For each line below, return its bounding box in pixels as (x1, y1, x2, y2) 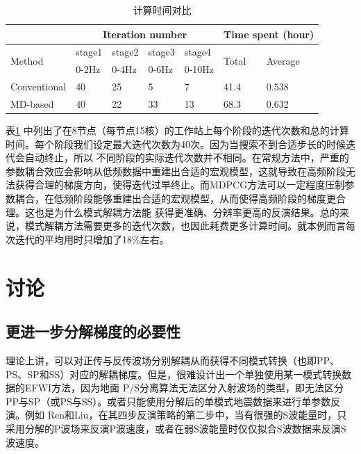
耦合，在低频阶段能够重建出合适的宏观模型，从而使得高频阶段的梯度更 (15, 191, 336, 206)
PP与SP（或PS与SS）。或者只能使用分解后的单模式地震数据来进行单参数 (6, 394, 331, 408)
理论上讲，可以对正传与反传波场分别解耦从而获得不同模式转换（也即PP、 (6, 352, 340, 367)
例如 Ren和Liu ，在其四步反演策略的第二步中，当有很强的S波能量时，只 (24, 407, 347, 422)
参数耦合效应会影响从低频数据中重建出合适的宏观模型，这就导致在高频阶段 (6, 163, 346, 178)
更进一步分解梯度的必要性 (6, 321, 180, 342)
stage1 (76, 44, 103, 59)
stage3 (148, 44, 175, 59)
